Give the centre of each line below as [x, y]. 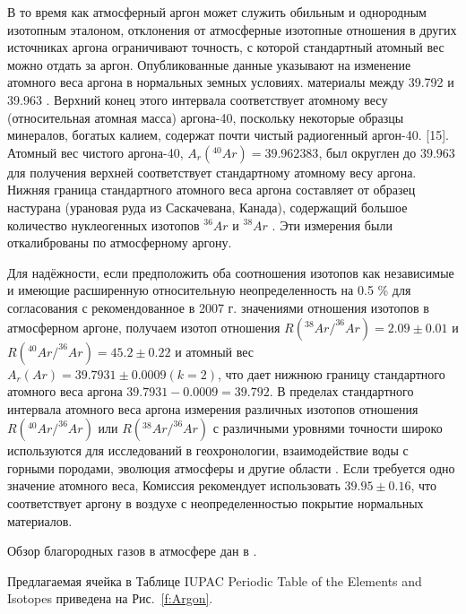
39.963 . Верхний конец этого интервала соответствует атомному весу [198, 99]
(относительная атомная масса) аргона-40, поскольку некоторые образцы [206, 117]
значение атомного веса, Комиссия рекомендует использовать [174, 485]
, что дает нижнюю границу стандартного [332, 373]
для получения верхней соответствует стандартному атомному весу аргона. [212, 172]
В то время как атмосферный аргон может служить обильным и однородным [217, 12]
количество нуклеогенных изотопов [104, 225]
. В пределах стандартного [341, 391]
